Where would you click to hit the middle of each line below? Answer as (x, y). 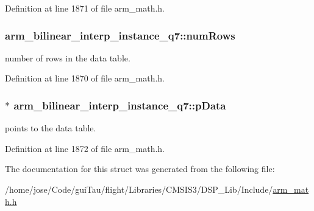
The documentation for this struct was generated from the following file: (140, 169)
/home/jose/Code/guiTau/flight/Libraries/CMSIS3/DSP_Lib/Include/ (139, 189)
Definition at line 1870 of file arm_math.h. (85, 78)
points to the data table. (51, 128)
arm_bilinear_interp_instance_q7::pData (120, 105)
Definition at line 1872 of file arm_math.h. (85, 148)
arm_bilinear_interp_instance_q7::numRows (120, 35)
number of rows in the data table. (68, 57)
